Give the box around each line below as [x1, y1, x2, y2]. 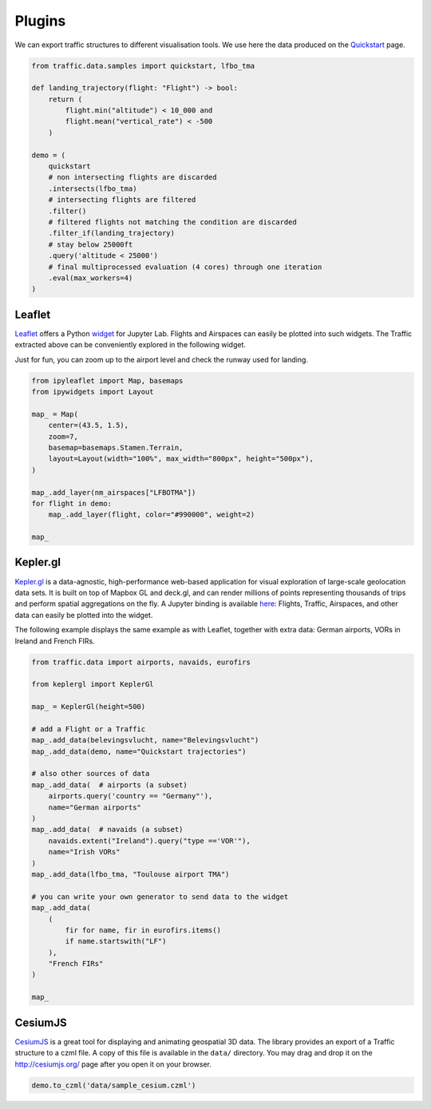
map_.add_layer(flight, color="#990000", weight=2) [48, 510, 255, 519]
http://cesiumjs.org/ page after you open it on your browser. [14, 1059, 212, 1069]
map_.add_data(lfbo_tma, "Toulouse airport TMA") [31, 869, 230, 878]
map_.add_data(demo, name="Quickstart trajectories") [31, 747, 247, 756]
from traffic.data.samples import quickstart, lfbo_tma [31, 61, 255, 70]
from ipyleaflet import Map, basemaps [31, 376, 184, 385]
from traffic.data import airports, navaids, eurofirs [31, 657, 251, 667]
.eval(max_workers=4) [48, 273, 133, 283]
